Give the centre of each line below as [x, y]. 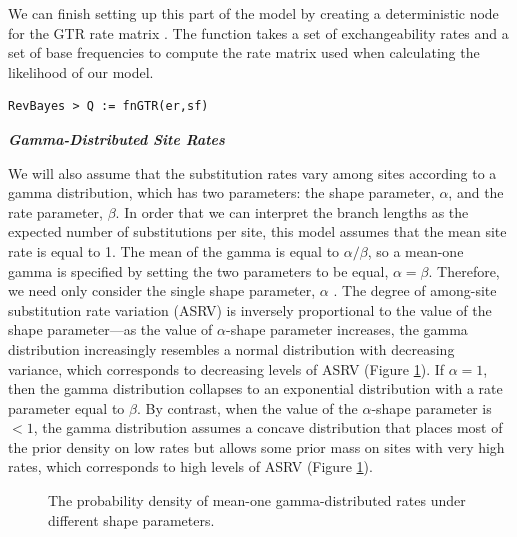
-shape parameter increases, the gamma [347, 329]
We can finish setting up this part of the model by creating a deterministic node [253, 13]
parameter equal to [66, 407]
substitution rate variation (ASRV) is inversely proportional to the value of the [250, 309]
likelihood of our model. [81, 71]
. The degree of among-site [415, 290]
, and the [476, 192]
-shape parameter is [431, 407]
